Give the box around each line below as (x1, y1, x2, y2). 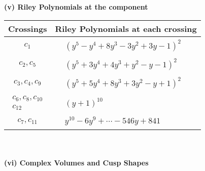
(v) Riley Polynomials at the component (4, 2, 148, 12)
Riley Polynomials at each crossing (55, 22, 197, 34)
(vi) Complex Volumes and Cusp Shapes (4, 157, 149, 167)
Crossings (8, 22, 47, 34)
